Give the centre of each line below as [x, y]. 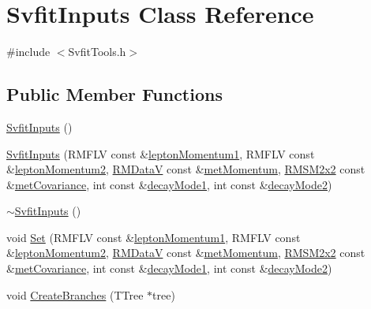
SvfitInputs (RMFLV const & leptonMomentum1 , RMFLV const [161, 153]
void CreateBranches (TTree [75, 294]
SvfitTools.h [97, 52]
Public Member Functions [114, 94]
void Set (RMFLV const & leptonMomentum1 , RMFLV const [154, 237]
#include [28, 52]
